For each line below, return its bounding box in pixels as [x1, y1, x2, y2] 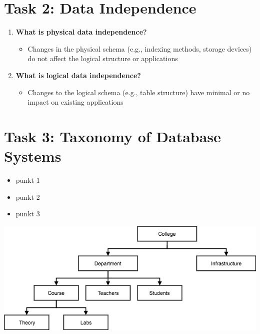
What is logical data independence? [15, 70, 141, 80]
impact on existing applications [27, 97, 123, 107]
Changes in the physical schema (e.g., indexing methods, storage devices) [27, 43, 252, 54]
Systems [4, 146, 61, 166]
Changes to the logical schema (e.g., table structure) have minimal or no [27, 87, 250, 97]
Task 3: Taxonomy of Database [4, 126, 221, 146]
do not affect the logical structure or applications [27, 53, 178, 64]
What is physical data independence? [15, 27, 147, 37]
